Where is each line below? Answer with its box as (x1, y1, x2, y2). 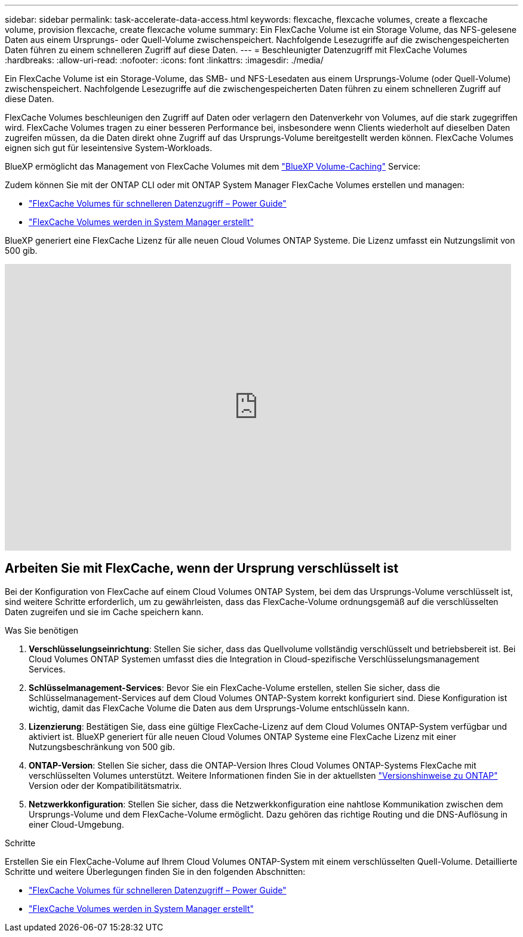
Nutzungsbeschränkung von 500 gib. (29, 741, 175, 752)
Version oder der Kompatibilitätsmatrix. (29, 780, 182, 791)
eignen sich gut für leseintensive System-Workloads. (5, 143, 213, 153)
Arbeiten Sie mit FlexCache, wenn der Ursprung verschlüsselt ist (5, 561, 399, 576)
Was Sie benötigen (5, 625, 79, 635)
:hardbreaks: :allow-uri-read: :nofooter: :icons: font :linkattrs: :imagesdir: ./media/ (5, 55, 324, 65)
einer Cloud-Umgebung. (29, 819, 124, 830)
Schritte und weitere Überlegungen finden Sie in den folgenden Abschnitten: (5, 866, 306, 877)
